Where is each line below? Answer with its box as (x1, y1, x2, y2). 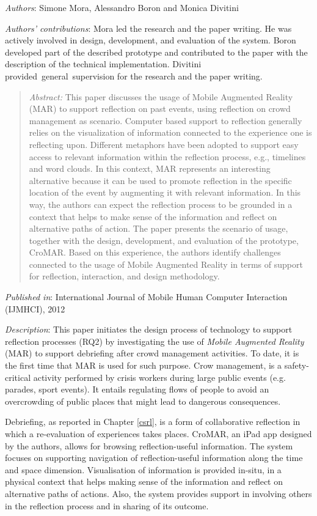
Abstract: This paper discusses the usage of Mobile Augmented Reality (29, 90, 293, 103)
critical (5, 370, 31, 383)
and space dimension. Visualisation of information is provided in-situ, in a (5, 463, 282, 476)
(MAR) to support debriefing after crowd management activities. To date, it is (5, 347, 299, 359)
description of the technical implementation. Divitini (5, 57, 202, 70)
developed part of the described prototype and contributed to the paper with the (5, 45, 308, 58)
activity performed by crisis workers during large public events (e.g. (33, 370, 286, 383)
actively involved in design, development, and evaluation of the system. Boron (5, 34, 296, 46)
